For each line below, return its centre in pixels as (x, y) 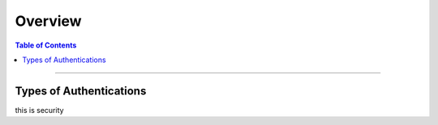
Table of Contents (46, 45)
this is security (39, 110)
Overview (48, 21)
